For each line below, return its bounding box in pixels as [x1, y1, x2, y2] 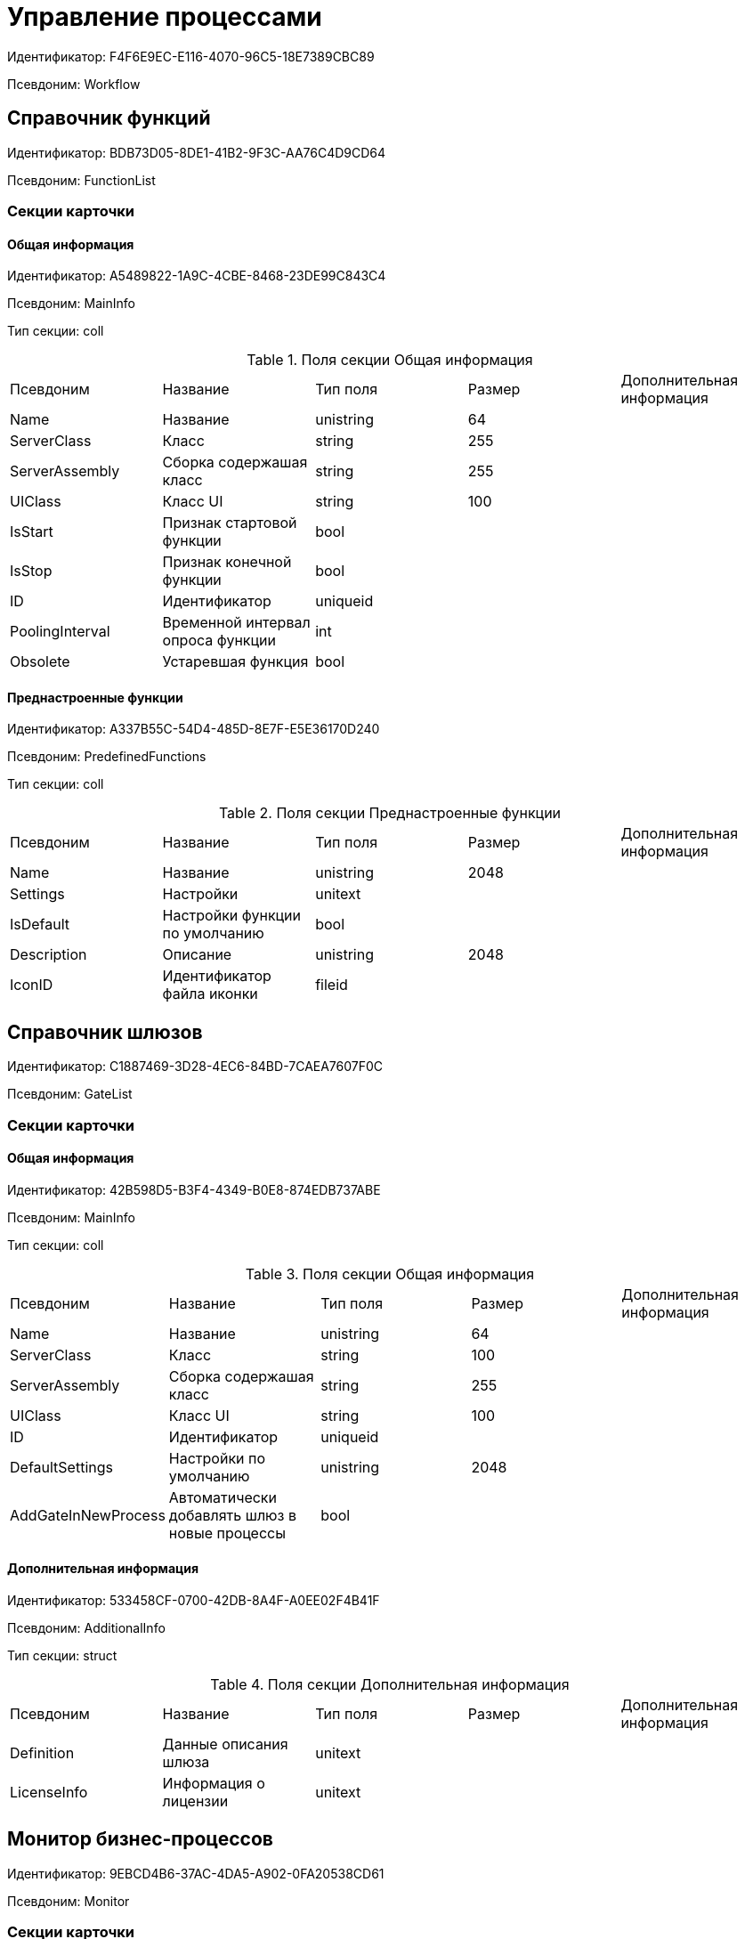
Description [10, 945, 87, 964]
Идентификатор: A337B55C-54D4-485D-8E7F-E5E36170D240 [7, 721, 380, 737]
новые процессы [168, 1523, 286, 1542]
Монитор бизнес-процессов [7, 1828, 273, 1851]
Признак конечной [162, 553, 292, 572]
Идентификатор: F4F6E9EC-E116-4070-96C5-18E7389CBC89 [7, 48, 375, 64]
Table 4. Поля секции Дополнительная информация [210, 1675, 570, 1694]
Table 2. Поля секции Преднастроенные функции [218, 804, 562, 823]
